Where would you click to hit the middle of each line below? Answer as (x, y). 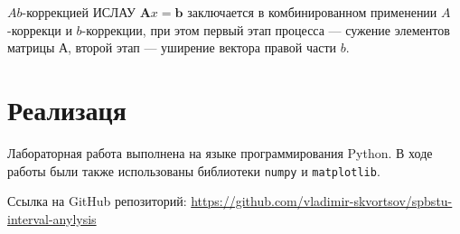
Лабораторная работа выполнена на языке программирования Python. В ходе (220, 152)
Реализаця (67, 109)
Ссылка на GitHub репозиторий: (97, 201)
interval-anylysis (52, 218)
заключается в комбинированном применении (312, 12)
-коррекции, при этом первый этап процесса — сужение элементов (266, 29)
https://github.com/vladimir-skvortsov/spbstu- (322, 201)
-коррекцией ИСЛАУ (79, 12)
